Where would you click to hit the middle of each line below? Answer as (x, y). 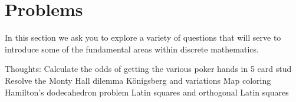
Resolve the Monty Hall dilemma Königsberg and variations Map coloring (138, 80)
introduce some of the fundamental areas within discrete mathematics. (132, 49)
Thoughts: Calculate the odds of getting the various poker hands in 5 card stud (148, 69)
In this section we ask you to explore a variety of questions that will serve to (143, 37)
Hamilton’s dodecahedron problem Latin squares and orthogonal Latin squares (147, 92)
